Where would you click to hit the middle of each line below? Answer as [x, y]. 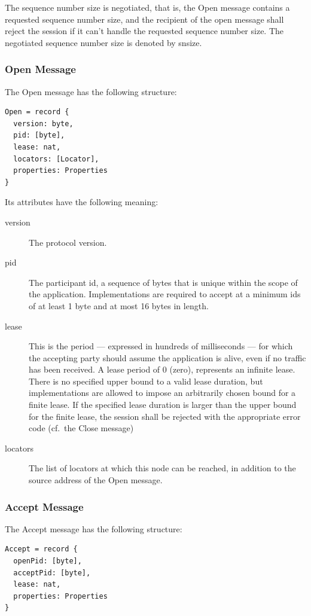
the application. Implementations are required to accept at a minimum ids [165, 294]
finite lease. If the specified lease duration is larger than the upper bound [163, 405]
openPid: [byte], [48, 561]
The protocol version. [68, 242]
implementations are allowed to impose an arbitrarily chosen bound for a [162, 393]
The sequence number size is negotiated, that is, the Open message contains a [147, 7]
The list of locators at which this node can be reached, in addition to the [162, 468]
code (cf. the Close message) [81, 428]
